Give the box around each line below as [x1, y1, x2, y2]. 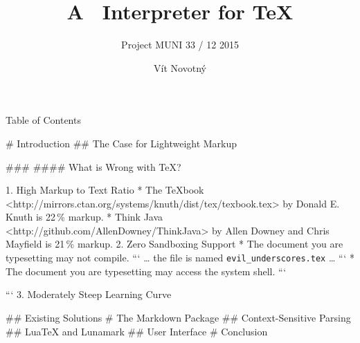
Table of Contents [6, 113, 81, 127]
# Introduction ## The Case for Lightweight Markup [6, 136, 237, 150]
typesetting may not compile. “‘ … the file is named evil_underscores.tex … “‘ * [6, 250, 354, 265]
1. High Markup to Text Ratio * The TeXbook [6, 183, 204, 197]
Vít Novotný [154, 60, 206, 75]
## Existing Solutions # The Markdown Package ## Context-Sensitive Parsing [6, 310, 351, 324]
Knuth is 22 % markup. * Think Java [6, 210, 163, 224]
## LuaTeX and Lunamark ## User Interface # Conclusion [6, 324, 268, 338]
